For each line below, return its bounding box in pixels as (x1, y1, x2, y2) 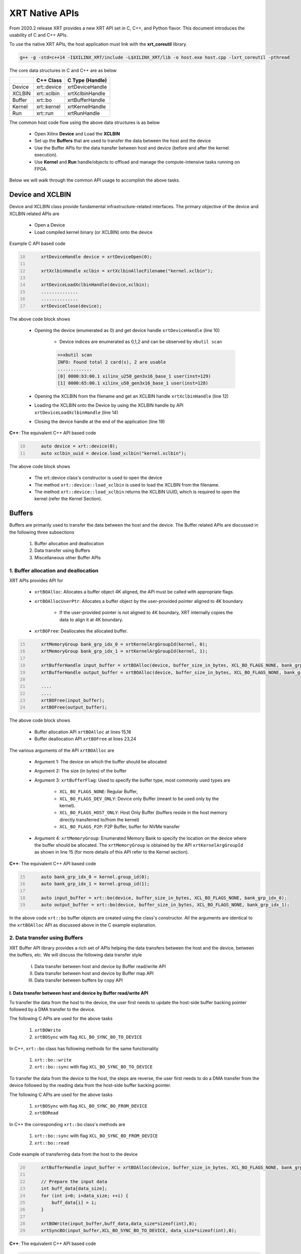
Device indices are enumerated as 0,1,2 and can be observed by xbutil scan (59, 339, 223, 345)
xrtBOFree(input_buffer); (41, 698, 105, 703)
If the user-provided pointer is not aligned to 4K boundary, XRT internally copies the (59, 609, 233, 615)
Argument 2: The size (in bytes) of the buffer (34, 768, 127, 774)
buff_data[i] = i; (51, 1199, 97, 1205)
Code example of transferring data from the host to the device (9, 1151, 138, 1157)
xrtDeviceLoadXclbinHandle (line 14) (34, 409, 118, 415)
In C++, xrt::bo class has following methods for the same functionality (9, 1045, 159, 1051)
